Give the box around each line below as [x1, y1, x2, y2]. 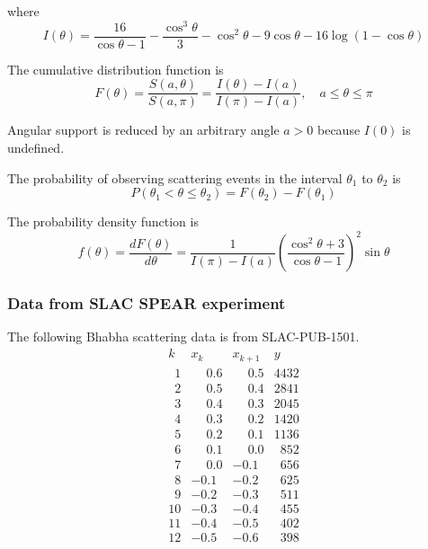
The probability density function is [7, 212, 199, 231]
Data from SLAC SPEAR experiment [7, 292, 286, 314]
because [317, 120, 361, 139]
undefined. [7, 137, 65, 156]
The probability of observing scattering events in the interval [7, 168, 343, 187]
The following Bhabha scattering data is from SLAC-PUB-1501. [7, 327, 360, 346]
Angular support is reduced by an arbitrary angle [7, 120, 280, 139]
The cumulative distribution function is [7, 59, 224, 78]
